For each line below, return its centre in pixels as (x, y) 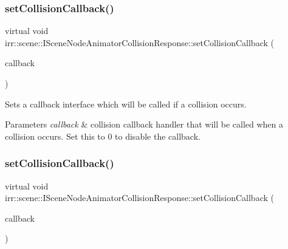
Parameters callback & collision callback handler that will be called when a (144, 124)
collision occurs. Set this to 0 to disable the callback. (103, 136)
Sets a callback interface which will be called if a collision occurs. (126, 104)
